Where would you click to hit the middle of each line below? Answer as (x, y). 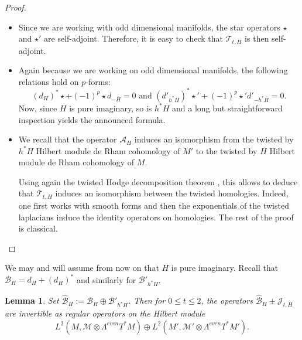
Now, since (38, 108)
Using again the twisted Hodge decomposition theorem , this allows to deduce (158, 181)
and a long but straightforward (227, 108)
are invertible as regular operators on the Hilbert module (105, 313)
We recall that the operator (68, 139)
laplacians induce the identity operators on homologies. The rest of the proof (156, 217)
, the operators (227, 300)
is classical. (38, 228)
